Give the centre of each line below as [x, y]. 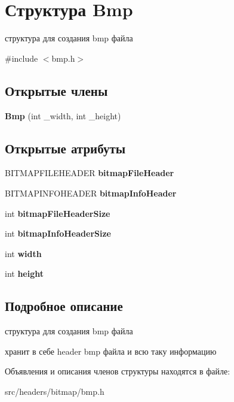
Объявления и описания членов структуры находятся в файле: [118, 371]
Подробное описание [64, 306]
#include [21, 58]
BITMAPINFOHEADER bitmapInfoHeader [91, 193]
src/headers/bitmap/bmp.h [55, 391]
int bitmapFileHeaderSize [58, 213]
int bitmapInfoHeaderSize [58, 233]
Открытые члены [56, 90]
